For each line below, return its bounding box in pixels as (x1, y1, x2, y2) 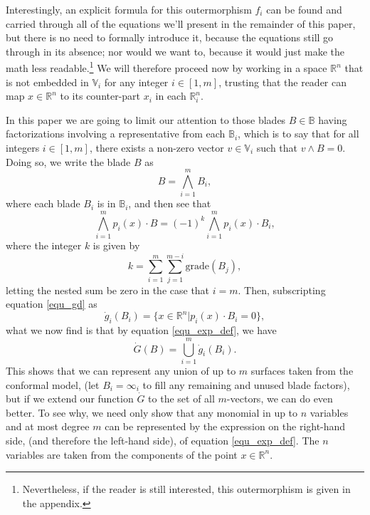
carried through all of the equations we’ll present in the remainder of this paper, (6, 16, 356, 31)
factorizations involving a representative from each (6, 126, 226, 141)
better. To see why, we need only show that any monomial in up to (6, 405, 298, 420)
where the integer (6, 238, 82, 253)
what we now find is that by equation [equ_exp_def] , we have (6, 323, 277, 338)
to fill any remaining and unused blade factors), (142, 377, 350, 392)
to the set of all (148, 391, 215, 406)
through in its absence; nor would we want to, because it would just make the (6, 43, 344, 58)
